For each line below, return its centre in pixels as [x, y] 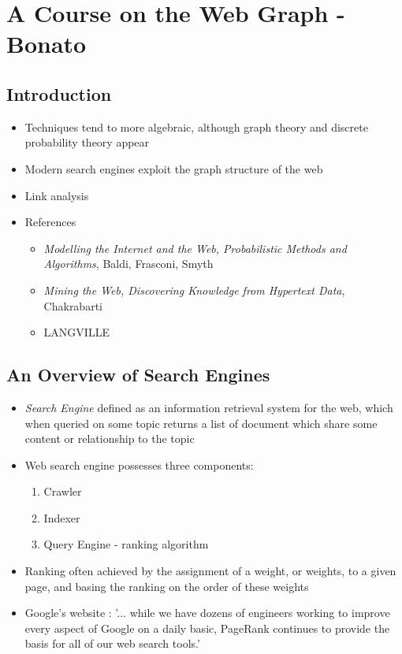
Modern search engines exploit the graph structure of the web [174, 168]
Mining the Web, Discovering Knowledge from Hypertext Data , [194, 290]
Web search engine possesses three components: [139, 464]
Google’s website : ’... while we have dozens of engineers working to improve [207, 613]
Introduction [59, 93]
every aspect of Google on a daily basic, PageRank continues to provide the [207, 628]
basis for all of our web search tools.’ [112, 643]
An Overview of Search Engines [138, 375]
